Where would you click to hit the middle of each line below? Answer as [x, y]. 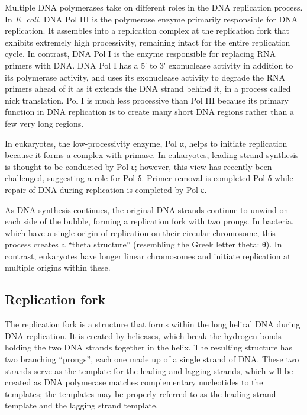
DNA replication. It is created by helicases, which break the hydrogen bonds [143, 335]
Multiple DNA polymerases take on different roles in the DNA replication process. [154, 7]
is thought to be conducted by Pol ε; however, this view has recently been [138, 166]
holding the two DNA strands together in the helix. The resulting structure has [149, 347]
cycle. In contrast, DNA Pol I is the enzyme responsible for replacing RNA [140, 54]
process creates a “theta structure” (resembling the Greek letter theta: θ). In [143, 244]
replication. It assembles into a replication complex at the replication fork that [147, 30]
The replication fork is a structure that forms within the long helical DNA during [153, 324]
